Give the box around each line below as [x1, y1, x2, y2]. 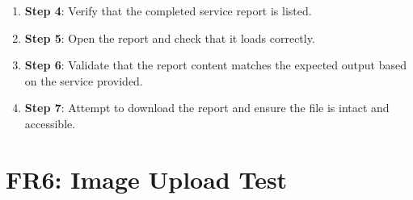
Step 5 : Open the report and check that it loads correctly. [24, 29, 315, 46]
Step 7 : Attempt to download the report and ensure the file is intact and [24, 99, 390, 116]
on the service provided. [24, 72, 143, 89]
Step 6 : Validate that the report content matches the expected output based [24, 56, 407, 73]
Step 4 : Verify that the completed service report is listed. [24, 2, 312, 19]
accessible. [24, 115, 76, 131]
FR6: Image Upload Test [6, 162, 288, 195]
